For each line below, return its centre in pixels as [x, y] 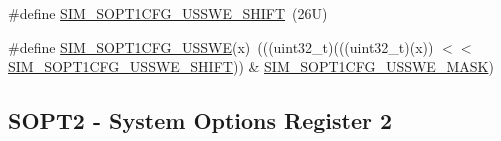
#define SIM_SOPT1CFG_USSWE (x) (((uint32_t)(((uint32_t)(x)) [221, 46]
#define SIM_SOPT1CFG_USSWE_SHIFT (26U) [168, 13]
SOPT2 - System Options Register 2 [200, 120]
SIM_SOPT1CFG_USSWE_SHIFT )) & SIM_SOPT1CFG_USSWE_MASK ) [251, 66]
